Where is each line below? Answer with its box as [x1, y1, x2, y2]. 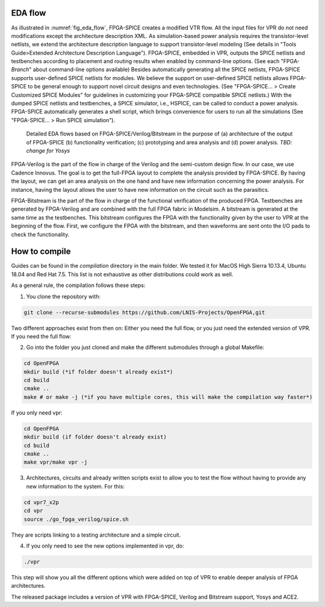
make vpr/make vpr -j [23, 459, 88, 466]
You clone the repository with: [26, 292, 101, 300]
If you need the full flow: [11, 333, 72, 340]
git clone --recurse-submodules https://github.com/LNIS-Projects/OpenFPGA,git [23, 309, 265, 316]
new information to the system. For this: [26, 482, 125, 490]
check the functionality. [11, 230, 70, 238]
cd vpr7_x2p [23, 499, 60, 505]
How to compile [11, 247, 71, 257]
